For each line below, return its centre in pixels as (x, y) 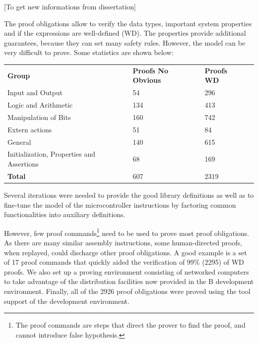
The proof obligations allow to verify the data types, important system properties (128, 23)
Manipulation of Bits (39, 117)
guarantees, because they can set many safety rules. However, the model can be (125, 42)
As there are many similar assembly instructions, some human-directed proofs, (123, 242)
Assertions (23, 163)
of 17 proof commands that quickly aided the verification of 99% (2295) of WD (124, 262)
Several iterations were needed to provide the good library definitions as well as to (129, 195)
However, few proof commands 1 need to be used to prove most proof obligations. (127, 232)
